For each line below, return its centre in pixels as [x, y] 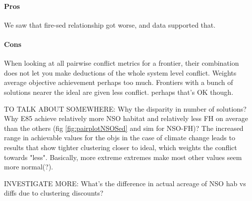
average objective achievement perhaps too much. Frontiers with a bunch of [119, 82]
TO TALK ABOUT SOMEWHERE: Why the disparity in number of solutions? [125, 108]
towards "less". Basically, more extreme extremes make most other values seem [123, 157]
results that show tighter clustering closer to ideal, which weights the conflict [121, 147]
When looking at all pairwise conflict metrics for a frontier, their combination [122, 63]
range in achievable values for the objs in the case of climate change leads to [120, 138]
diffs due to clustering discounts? [54, 193]
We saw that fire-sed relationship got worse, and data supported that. [110, 24]
